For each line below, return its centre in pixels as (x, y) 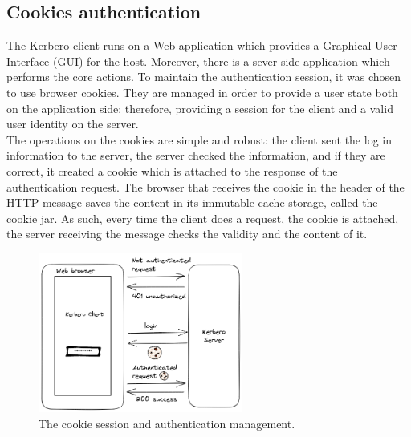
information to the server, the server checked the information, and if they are (196, 155)
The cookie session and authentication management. (167, 423)
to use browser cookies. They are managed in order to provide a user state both (202, 92)
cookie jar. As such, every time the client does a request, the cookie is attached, (203, 218)
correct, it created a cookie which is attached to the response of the (172, 170)
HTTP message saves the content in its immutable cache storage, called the (192, 202)
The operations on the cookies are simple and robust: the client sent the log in (199, 139)
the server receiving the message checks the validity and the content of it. (187, 234)
